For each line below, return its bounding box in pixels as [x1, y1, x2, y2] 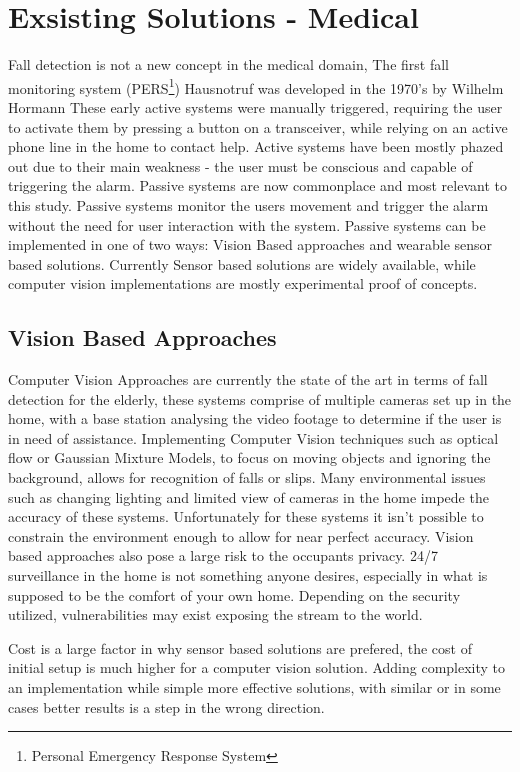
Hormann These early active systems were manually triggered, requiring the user [8, 96, 503, 117]
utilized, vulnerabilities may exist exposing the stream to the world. [8, 604, 423, 625]
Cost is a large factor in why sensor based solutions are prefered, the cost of [8, 637, 472, 658]
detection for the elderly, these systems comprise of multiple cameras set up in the [8, 388, 512, 409]
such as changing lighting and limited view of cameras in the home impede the [8, 486, 489, 507]
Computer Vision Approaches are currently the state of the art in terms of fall [8, 369, 488, 390]
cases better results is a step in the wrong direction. [8, 696, 325, 717]
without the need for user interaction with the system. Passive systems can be [8, 214, 486, 235]
